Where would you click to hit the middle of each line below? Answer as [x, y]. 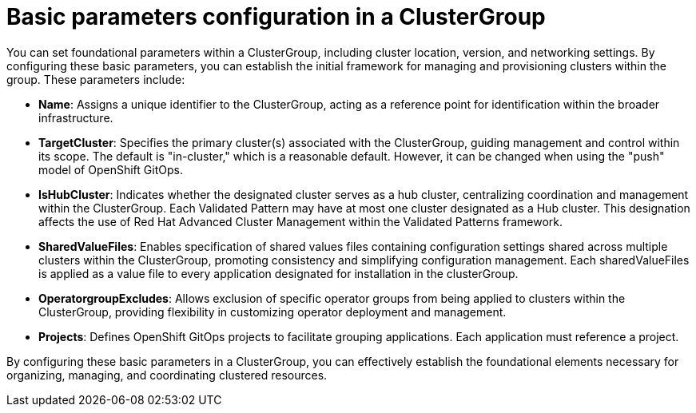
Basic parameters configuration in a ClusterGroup [276, 17]
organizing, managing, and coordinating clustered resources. [167, 375]
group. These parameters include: [96, 79]
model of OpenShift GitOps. [111, 169]
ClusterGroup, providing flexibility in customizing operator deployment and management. [272, 312]
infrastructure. [76, 117]
